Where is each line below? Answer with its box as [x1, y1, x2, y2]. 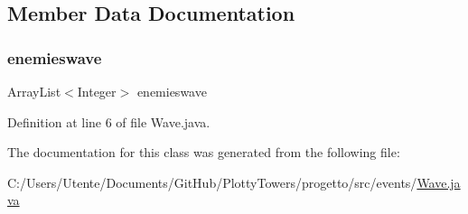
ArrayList [7, 82, 61, 100]
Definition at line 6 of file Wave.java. [7, 112, 211, 131]
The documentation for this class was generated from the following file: [7, 143, 400, 162]
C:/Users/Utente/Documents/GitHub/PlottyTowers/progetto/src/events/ [7, 172, 417, 191]
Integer [77, 82, 117, 100]
